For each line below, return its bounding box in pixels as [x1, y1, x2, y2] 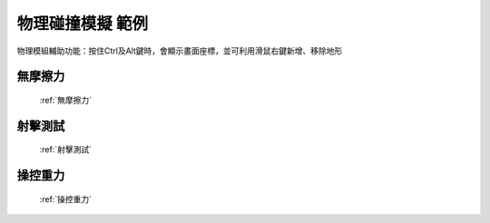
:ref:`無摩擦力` [39, 94, 93, 105]
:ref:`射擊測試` [39, 144, 93, 155]
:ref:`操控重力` [39, 193, 93, 204]
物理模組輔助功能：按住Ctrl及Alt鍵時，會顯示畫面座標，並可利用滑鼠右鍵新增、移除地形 [16, 45, 343, 56]
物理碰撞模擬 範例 [16, 14, 149, 34]
